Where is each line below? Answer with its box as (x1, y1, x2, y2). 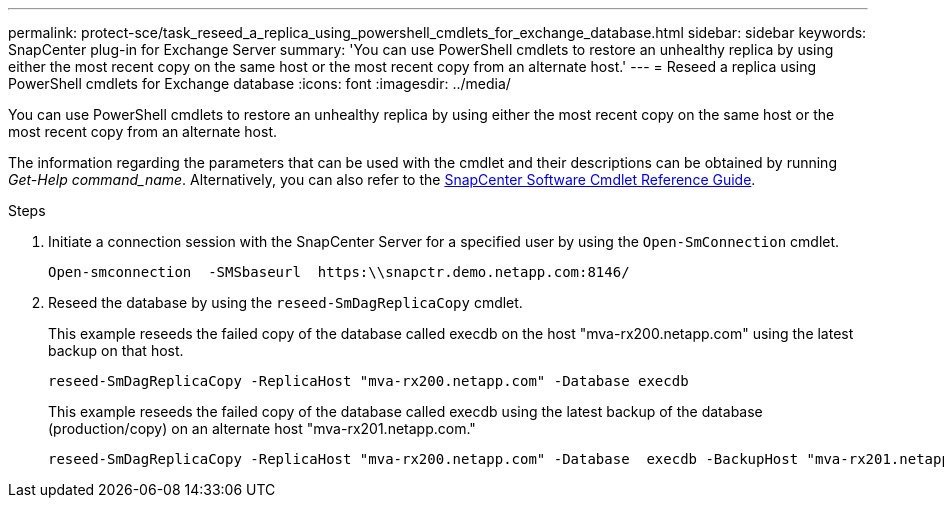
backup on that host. (48, 342, 184, 359)
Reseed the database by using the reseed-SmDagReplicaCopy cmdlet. (48, 294, 523, 311)
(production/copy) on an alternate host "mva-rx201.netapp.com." (48, 420, 476, 437)
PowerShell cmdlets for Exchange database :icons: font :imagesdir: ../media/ (8, 75, 511, 92)
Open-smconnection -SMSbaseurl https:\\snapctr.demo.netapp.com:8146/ (48, 264, 630, 280)
